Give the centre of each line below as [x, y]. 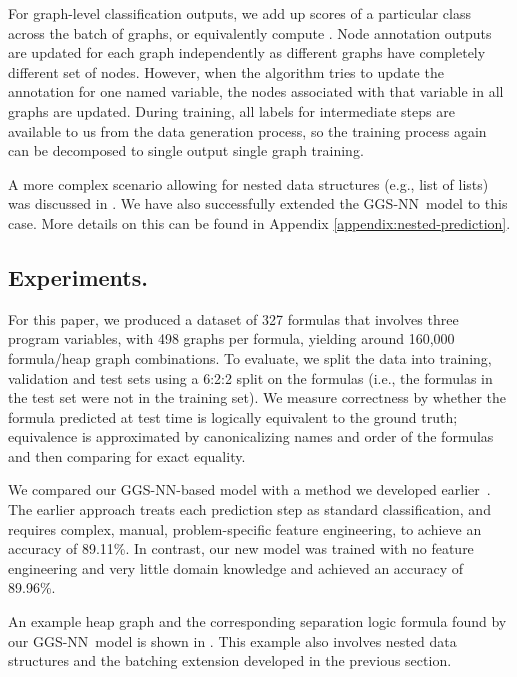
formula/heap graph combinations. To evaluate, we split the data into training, [250, 357]
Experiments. [78, 276]
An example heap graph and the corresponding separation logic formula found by [257, 621]
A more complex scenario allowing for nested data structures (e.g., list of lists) [248, 183]
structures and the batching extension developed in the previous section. [230, 660]
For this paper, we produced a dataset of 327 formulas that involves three [233, 318]
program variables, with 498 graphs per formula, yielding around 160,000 [231, 338]
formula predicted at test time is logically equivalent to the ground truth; [233, 416]
